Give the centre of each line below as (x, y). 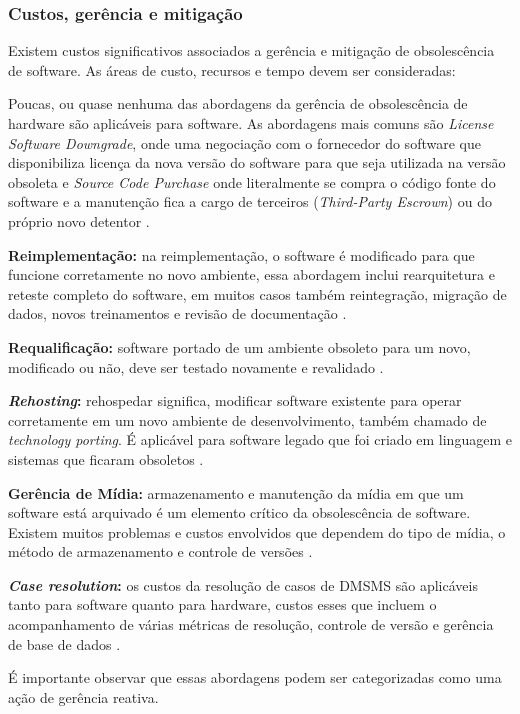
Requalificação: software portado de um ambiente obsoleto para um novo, (239, 346)
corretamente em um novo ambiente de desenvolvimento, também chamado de (247, 419)
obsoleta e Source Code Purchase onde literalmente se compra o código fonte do (252, 181)
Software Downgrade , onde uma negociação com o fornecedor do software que (244, 142)
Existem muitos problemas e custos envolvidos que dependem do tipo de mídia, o (257, 531)
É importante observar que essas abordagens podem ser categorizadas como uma (255, 677)
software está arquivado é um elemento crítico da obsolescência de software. (239, 512)
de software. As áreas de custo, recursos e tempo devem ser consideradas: (232, 69)
